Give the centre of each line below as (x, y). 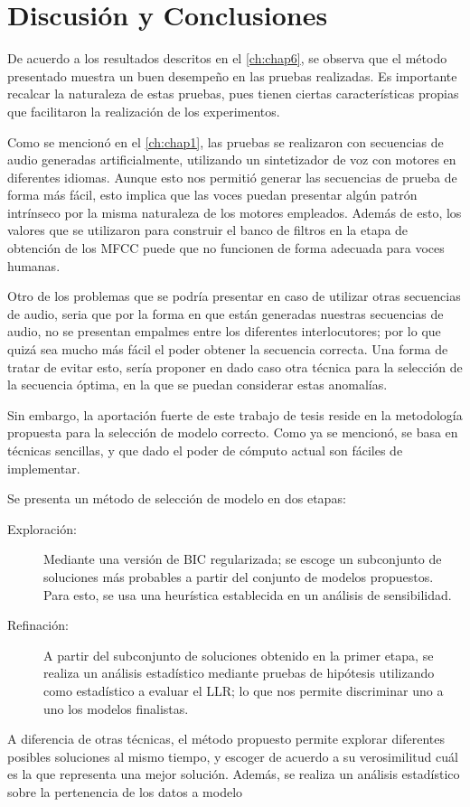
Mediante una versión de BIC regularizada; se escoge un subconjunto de (243, 559)
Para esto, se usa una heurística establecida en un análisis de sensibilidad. (248, 594)
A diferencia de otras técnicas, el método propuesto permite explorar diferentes (226, 739)
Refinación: (38, 625)
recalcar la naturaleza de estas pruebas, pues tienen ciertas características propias (233, 94)
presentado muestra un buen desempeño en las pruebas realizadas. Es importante (232, 75)
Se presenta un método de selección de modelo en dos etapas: (177, 498)
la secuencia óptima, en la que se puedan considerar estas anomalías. (197, 385)
